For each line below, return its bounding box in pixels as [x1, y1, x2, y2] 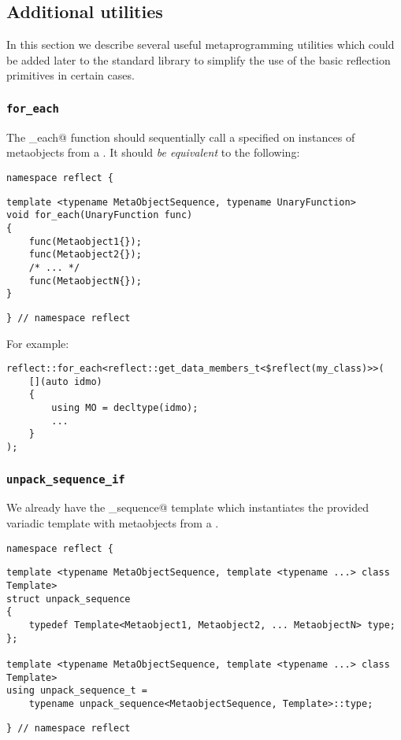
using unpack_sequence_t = [6, 685, 147, 697]
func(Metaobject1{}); [28, 235, 142, 247]
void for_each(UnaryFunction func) [6, 209, 193, 221]
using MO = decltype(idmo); [51, 402, 199, 414]
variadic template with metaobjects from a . [6, 515, 219, 531]
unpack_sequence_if [6, 472, 125, 486]
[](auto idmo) [28, 376, 102, 387]
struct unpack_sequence [6, 593, 131, 605]
